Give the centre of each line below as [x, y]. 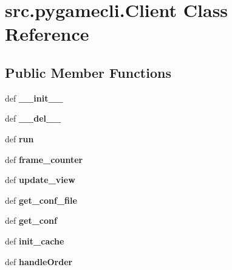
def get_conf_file [41, 200]
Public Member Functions [88, 72]
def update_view [40, 180]
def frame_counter [44, 159]
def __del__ [33, 118]
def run [19, 138]
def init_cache [35, 241]
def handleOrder [39, 261]
